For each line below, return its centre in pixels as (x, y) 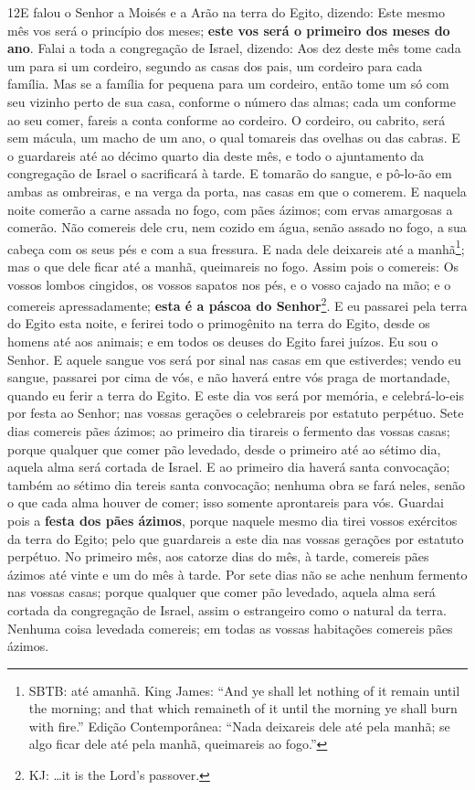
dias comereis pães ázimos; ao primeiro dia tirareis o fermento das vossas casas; (229, 430)
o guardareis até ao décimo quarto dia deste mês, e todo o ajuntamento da (216, 155)
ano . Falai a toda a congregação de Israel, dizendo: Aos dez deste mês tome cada (234, 48)
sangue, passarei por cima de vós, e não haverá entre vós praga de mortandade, (229, 377)
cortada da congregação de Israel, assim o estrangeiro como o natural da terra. (227, 609)
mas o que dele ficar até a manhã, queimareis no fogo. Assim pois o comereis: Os (233, 266)
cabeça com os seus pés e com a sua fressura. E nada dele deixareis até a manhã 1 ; (236, 247)
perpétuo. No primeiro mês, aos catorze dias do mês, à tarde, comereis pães (218, 556)
